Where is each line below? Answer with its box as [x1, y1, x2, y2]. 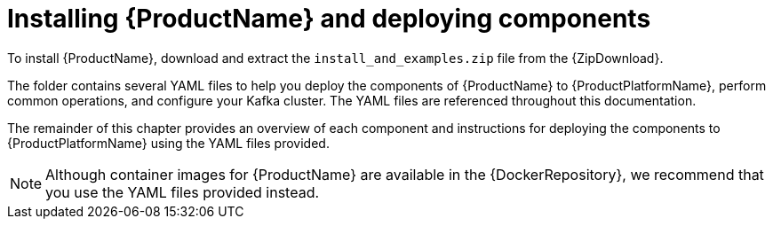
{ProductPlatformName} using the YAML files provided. [7, 135, 330, 151]
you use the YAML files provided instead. [45, 183, 320, 201]
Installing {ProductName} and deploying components [7, 4, 651, 34]
